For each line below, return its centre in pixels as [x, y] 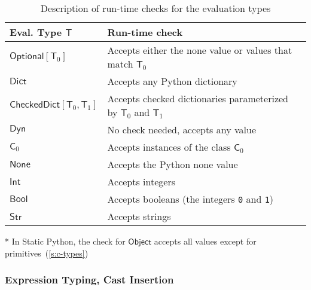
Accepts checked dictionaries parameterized [198, 98]
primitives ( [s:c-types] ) [47, 253]
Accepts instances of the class [169, 147]
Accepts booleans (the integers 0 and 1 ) [190, 199]
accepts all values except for [205, 241]
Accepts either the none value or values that [200, 50]
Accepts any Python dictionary [172, 81]
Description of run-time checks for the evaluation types [155, 8]
